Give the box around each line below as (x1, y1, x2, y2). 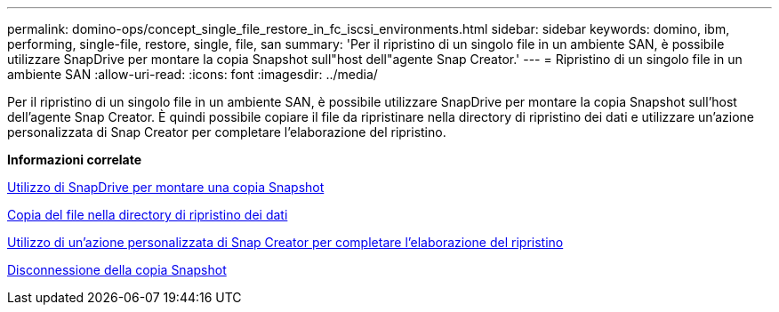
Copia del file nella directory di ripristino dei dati (7, 207, 288, 222)
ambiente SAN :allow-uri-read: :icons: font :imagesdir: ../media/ (7, 67, 378, 82)
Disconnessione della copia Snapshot (7, 262, 227, 277)
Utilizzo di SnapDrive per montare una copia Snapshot (7, 180, 325, 195)
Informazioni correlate (7, 152, 142, 167)
